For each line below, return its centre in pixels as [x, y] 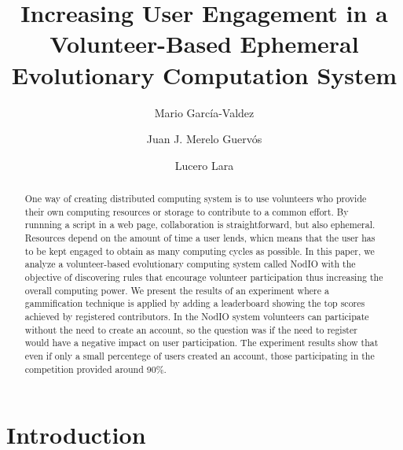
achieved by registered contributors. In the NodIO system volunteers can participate [197, 316]
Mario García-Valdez [204, 112]
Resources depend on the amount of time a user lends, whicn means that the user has [200, 238]
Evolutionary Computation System [204, 74]
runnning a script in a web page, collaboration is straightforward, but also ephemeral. [200, 225]
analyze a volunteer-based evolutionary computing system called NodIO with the [190, 264]
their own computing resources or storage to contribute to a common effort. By [187, 211]
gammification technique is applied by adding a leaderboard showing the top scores [195, 303]
